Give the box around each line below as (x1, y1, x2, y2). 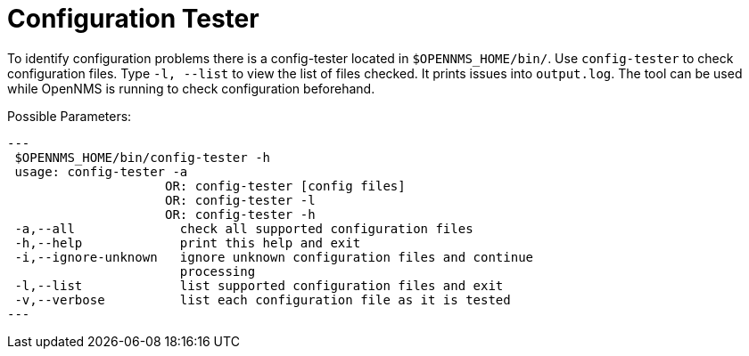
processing (179, 263, 256, 279)
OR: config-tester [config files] (165, 178, 406, 193)
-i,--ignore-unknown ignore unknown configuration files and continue (14, 249, 534, 264)
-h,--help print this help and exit (14, 235, 361, 250)
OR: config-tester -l (165, 192, 316, 207)
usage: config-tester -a (14, 164, 188, 179)
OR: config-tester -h (165, 206, 316, 222)
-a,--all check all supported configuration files (14, 221, 473, 236)
